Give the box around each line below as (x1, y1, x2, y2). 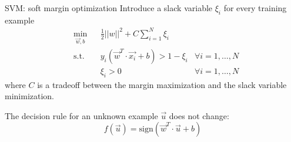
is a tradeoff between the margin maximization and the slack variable (37, 78, 287, 90)
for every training (223, 2, 287, 13)
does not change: (169, 109, 229, 121)
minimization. (5, 90, 55, 102)
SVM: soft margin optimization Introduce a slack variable (5, 2, 213, 13)
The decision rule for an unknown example (5, 109, 158, 121)
